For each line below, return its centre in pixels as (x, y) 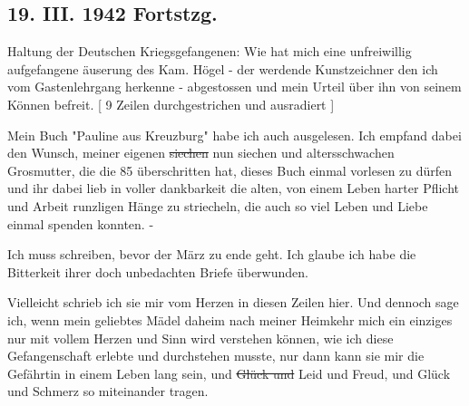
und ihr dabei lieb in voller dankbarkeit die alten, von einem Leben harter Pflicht (234, 188)
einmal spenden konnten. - (81, 223)
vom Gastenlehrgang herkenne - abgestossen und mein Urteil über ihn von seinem (234, 87)
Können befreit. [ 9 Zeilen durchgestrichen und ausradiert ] (171, 104)
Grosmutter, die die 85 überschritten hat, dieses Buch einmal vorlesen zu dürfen (230, 170)
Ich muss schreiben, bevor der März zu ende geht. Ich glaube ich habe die (212, 254)
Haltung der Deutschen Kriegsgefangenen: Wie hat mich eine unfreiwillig (210, 51)
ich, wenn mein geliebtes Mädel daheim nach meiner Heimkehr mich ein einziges (230, 319)
